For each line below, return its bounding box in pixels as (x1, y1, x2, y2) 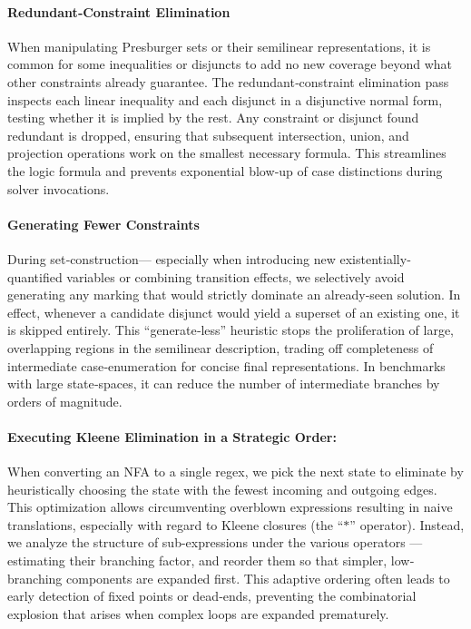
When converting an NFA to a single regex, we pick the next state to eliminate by (7, 462, 464, 481)
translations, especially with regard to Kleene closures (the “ (7, 515, 344, 534)
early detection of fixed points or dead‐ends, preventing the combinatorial (7, 586, 417, 605)
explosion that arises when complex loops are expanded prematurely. (7, 604, 389, 623)
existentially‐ (339, 249, 411, 268)
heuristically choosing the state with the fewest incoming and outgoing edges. (7, 479, 437, 498)
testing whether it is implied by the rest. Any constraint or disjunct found (7, 108, 419, 127)
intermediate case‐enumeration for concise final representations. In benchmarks (7, 356, 446, 375)
